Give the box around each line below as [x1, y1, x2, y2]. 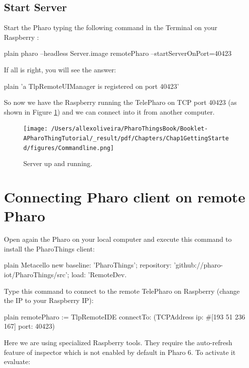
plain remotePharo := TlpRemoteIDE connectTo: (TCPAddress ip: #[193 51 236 [4, 311, 245, 321]
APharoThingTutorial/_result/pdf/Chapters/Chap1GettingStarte [23, 135, 229, 142]
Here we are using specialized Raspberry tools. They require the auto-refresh [4, 337, 232, 347]
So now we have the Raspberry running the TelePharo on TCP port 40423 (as [4, 97, 237, 107]
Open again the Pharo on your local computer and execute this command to [4, 234, 232, 244]
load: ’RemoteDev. [71, 269, 127, 280]
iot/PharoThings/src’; [4, 269, 70, 280]
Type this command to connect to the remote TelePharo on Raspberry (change [4, 285, 240, 296]
